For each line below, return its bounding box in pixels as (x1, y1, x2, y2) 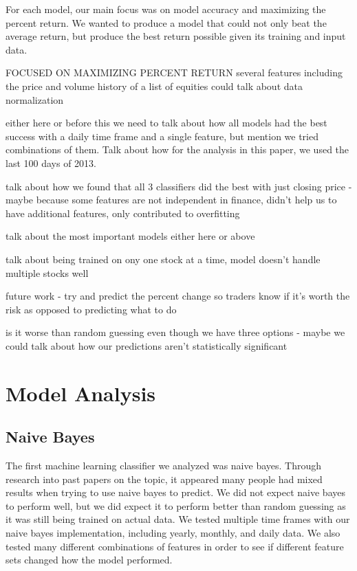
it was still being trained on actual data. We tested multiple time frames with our (6, 512, 350, 526)
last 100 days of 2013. (6, 155, 96, 170)
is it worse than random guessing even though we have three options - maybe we (6, 325, 345, 339)
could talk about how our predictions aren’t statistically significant (6, 338, 288, 352)
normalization (6, 92, 64, 107)
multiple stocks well (6, 265, 89, 280)
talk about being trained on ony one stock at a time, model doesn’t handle (6, 251, 321, 266)
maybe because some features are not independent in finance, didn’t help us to (6, 192, 337, 207)
